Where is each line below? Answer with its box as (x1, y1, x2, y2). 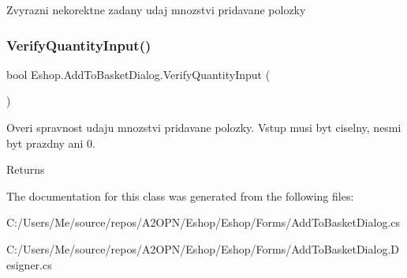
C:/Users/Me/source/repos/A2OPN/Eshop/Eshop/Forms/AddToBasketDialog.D (6, 240, 399, 257)
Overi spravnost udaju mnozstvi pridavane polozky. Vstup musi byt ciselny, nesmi (6, 119, 401, 135)
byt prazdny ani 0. (6, 134, 95, 151)
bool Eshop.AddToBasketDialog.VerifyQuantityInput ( (6, 66, 271, 82)
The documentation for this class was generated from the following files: (6, 187, 354, 204)
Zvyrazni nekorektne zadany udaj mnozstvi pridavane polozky (6, 2, 306, 17)
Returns (6, 161, 45, 178)
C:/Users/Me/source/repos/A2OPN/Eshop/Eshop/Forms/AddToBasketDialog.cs (6, 214, 401, 231)
